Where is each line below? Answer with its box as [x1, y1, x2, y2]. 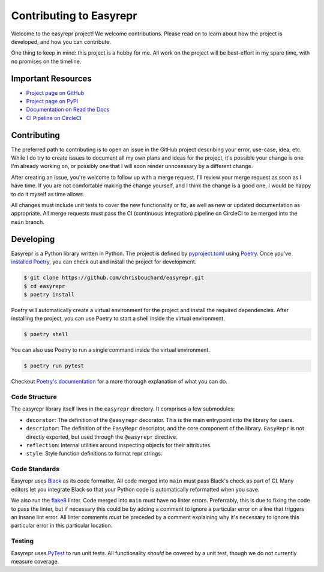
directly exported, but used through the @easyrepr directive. [26, 433, 178, 441]
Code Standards [11, 465, 60, 474]
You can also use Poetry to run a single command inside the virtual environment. [11, 346, 210, 354]
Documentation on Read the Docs [26, 106, 110, 113]
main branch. [11, 218, 44, 225]
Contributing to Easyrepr [11, 9, 137, 22]
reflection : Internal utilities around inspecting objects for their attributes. [26, 441, 212, 448]
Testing [11, 537, 34, 546]
